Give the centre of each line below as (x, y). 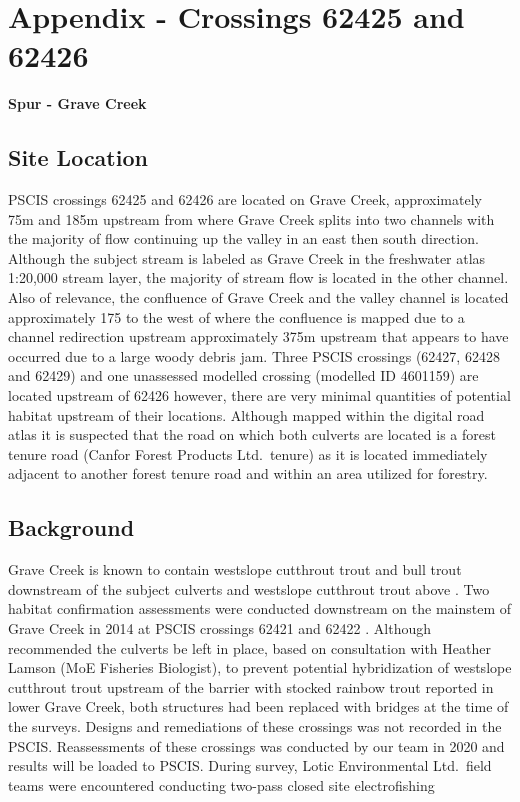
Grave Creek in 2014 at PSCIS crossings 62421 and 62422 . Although (219, 628)
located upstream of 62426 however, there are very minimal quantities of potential (259, 395)
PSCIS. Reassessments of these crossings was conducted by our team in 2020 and (256, 745)
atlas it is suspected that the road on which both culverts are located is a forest (252, 434)
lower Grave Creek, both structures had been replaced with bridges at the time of (258, 706)
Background (71, 527)
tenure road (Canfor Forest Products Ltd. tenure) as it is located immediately (248, 453)
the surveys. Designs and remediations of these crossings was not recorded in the (255, 725)
